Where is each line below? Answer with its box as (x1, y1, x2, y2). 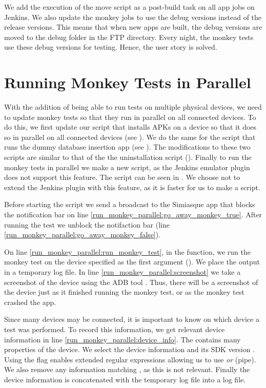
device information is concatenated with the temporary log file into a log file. (4, 374, 246, 384)
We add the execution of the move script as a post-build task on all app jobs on (4, 2, 255, 12)
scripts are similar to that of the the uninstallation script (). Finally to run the (4, 152, 252, 162)
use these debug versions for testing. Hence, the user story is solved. (4, 42, 217, 52)
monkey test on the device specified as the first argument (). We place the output (4, 256, 260, 267)
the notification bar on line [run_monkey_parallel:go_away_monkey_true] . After (4, 209, 262, 220)
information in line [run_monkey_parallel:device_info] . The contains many (4, 334, 241, 344)
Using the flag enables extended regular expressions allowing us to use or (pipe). (4, 354, 256, 364)
